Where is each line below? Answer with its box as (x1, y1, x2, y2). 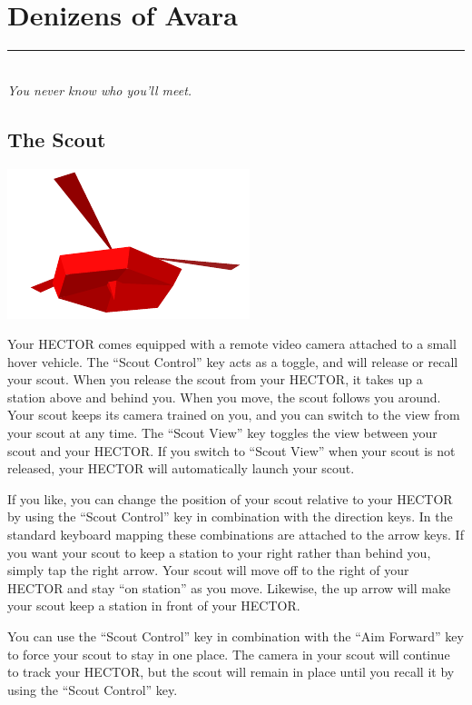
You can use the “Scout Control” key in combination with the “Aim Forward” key (7, 627, 464, 646)
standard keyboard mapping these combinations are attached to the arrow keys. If (7, 525, 464, 544)
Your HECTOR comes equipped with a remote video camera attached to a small (7, 334, 457, 353)
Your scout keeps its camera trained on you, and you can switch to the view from (7, 405, 460, 424)
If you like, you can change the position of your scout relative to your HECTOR (7, 489, 453, 508)
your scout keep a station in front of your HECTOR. (7, 596, 300, 615)
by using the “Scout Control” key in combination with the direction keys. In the (7, 507, 453, 526)
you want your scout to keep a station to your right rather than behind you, (7, 542, 431, 561)
